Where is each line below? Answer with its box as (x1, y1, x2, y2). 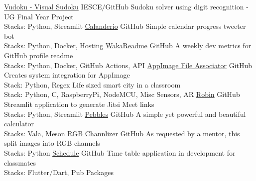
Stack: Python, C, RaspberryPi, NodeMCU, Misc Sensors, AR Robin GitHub (4, 89, 240, 99)
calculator (4, 118, 34, 129)
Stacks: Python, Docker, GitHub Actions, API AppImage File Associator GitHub (4, 60, 253, 70)
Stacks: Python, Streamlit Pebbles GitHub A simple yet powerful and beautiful (4, 108, 246, 119)
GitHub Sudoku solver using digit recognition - (105, 1, 249, 11)
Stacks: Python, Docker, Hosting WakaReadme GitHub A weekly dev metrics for (4, 40, 252, 51)
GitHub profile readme (4, 50, 73, 60)
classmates (4, 157, 36, 168)
